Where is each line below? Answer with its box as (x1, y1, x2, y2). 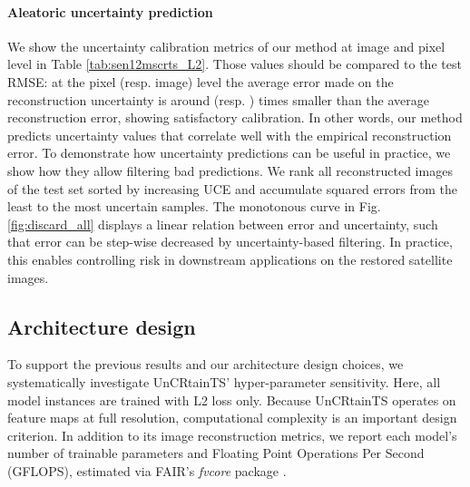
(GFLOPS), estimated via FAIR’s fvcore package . (7, 461, 287, 480)
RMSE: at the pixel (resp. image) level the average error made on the (7, 72, 394, 91)
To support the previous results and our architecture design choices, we (7, 355, 404, 374)
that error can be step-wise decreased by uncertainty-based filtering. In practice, (7, 232, 453, 251)
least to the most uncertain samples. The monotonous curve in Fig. (7, 197, 381, 216)
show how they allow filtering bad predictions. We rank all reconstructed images (7, 161, 453, 180)
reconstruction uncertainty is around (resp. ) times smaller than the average (7, 90, 429, 109)
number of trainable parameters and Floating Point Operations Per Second (7, 443, 425, 463)
